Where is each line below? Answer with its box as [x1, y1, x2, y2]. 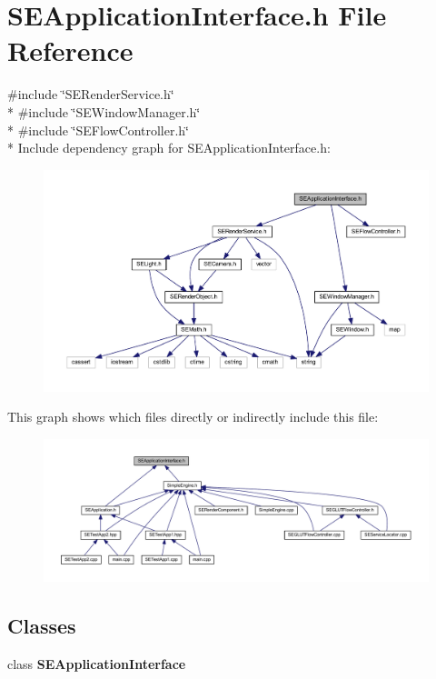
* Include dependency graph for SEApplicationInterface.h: [7, 138, 331, 157]
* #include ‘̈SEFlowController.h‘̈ [7, 120, 190, 139]
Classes [7, 612, 76, 640]
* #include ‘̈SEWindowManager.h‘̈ [7, 102, 201, 121]
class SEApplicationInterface [7, 654, 186, 674]
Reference [7, 32, 134, 69]
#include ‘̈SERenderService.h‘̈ [7, 85, 174, 104]
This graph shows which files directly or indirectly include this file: [7, 407, 379, 426]
